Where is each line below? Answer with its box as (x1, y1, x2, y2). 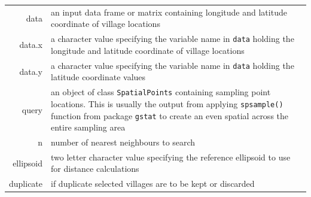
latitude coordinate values (51, 71, 146, 83)
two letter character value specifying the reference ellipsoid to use (51, 150, 291, 163)
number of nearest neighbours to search (51, 136, 196, 148)
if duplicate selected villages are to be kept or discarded (51, 177, 255, 190)
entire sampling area (51, 121, 126, 134)
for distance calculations (51, 162, 139, 175)
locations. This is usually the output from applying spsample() (51, 97, 283, 110)
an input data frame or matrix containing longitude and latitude (51, 5, 287, 18)
